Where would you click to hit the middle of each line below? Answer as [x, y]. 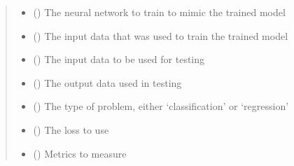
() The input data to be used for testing [119, 59]
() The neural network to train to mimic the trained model [159, 12]
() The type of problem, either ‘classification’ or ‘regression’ [161, 106]
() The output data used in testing [107, 82]
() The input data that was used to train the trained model [161, 35]
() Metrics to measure [80, 153]
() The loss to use [71, 129]
